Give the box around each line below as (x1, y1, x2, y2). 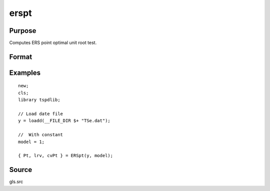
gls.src (9, 179, 23, 185)
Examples (9, 68, 41, 77)
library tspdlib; (18, 97, 60, 103)
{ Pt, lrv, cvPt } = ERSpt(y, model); (18, 153, 113, 159)
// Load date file (18, 111, 63, 117)
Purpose (9, 26, 36, 35)
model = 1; (18, 139, 45, 145)
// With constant (18, 132, 63, 138)
